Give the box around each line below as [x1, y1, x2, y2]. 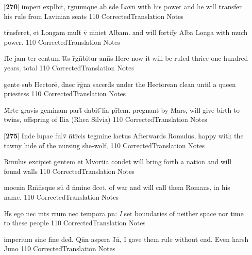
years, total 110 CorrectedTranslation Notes [4, 62, 134, 72]
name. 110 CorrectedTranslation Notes [4, 191, 118, 202]
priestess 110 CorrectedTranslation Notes [4, 88, 126, 99]
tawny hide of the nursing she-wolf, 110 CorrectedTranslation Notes [4, 140, 205, 150]
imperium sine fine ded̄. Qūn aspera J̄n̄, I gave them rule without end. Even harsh [4, 234, 249, 244]
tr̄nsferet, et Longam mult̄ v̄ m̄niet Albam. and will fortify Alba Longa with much [4, 27, 248, 37]
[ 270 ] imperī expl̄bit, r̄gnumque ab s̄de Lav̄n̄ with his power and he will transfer [4, 1, 242, 11]
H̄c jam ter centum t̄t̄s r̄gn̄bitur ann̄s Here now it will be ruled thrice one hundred [4, 53, 248, 63]
